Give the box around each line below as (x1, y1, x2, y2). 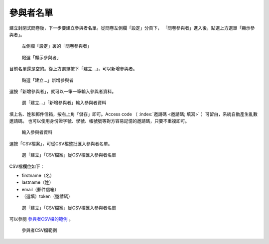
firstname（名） (21, 172, 55, 179)
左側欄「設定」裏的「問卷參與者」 (21, 43, 92, 49)
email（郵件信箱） (21, 186, 59, 192)
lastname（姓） (21, 179, 54, 185)
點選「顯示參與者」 (21, 54, 61, 60)
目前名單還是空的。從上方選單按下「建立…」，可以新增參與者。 (9, 66, 138, 72)
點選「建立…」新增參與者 (21, 77, 74, 83)
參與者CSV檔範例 (21, 227, 57, 234)
